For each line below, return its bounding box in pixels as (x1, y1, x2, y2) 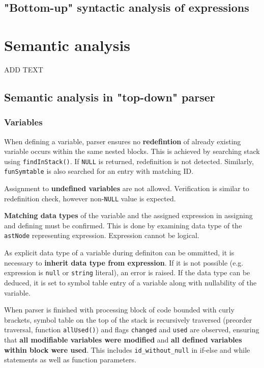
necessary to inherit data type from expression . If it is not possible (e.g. (4, 257, 244, 268)
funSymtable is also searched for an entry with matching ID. (4, 166, 194, 176)
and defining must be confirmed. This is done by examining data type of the (4, 220, 242, 230)
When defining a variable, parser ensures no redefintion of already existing (4, 136, 241, 146)
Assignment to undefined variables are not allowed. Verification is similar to (4, 183, 249, 193)
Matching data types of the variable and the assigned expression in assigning (4, 210, 253, 221)
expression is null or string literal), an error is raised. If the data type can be (4, 267, 250, 278)
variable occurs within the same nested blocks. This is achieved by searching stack (4, 146, 260, 156)
